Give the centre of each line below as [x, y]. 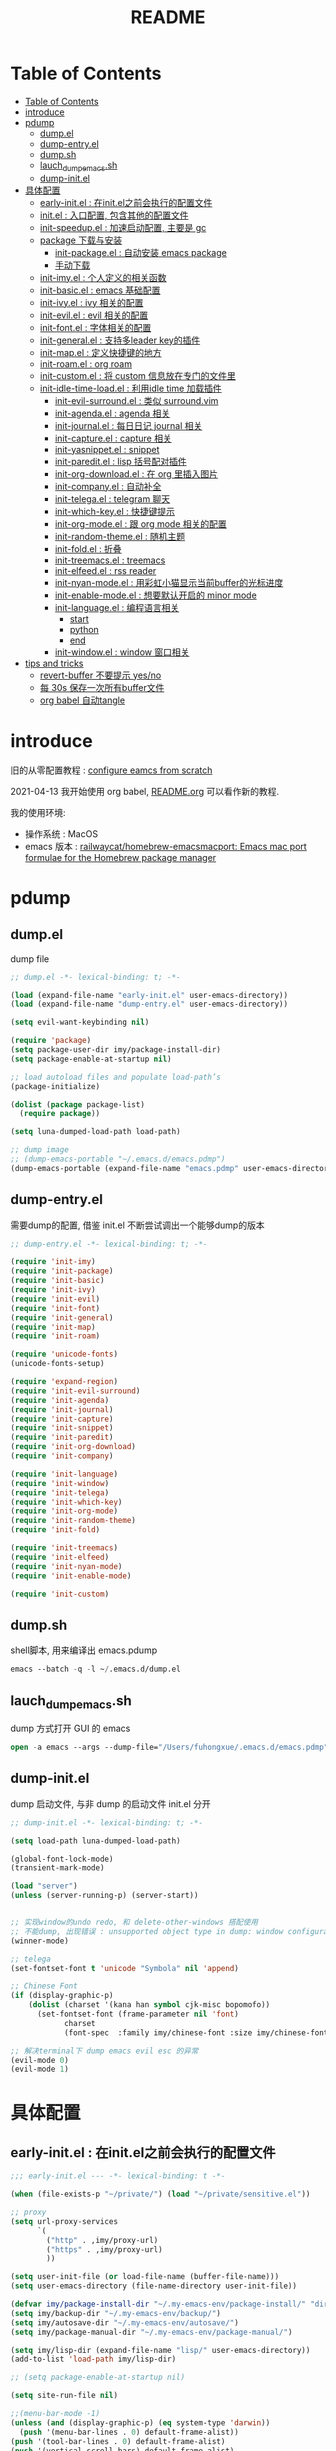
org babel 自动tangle [82, 700]
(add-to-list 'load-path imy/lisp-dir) [93, 2359]
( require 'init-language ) [64, 1474]
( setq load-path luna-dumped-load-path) [96, 1841]
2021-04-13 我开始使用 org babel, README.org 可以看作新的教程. [145, 791]
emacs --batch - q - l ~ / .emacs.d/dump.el [96, 1669]
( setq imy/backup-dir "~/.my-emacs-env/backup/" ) [116, 2313]
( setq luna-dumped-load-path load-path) [96, 1132]
